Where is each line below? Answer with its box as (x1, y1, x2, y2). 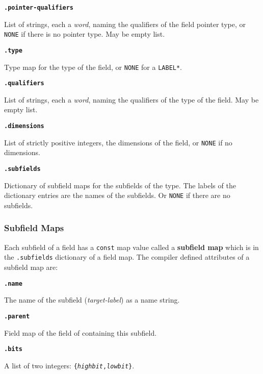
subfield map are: (4, 262, 58, 272)
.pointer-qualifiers (4, 4, 74, 11)
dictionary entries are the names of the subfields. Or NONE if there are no (4, 190, 230, 201)
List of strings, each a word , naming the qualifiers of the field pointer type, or (4, 18, 246, 29)
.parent (4, 312, 30, 320)
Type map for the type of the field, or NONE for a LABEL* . (4, 61, 182, 72)
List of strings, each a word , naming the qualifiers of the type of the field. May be (4, 94, 259, 105)
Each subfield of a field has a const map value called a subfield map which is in (4, 241, 259, 252)
